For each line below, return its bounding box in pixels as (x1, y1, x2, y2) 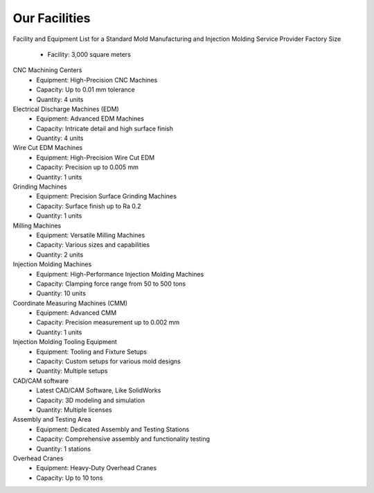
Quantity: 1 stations (36, 444, 91, 453)
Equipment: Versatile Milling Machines (36, 231, 145, 239)
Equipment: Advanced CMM (36, 309, 117, 317)
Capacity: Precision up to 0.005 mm (36, 163, 139, 171)
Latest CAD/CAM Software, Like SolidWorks (36, 386, 161, 395)
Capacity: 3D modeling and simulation (36, 396, 145, 404)
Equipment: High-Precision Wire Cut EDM (36, 153, 155, 162)
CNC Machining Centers (12, 66, 82, 74)
